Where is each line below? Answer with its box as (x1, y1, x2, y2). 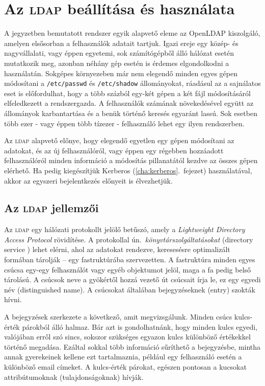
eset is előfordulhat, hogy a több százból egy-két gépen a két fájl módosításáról (4, 87, 251, 98)
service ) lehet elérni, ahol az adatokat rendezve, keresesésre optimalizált (4, 244, 230, 255)
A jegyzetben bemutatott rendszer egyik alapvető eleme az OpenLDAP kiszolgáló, (4, 28, 260, 38)
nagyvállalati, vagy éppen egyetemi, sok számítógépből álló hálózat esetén (4, 48, 234, 58)
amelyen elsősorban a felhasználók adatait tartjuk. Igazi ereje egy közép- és (4, 37, 238, 48)
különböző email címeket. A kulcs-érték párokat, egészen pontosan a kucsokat (4, 361, 247, 372)
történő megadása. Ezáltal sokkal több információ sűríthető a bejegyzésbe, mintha (4, 341, 261, 352)
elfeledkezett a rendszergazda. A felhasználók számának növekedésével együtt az (4, 98, 254, 108)
